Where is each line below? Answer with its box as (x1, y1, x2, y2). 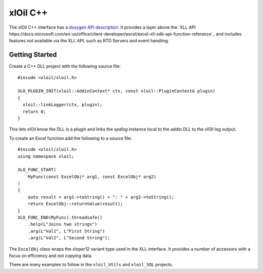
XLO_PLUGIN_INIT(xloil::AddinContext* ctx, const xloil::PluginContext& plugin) (18, 88, 216, 94)
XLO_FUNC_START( (18, 167, 56, 173)
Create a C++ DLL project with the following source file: (9, 63, 121, 69)
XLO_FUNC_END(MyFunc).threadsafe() (18, 215, 103, 220)
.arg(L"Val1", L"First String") (27, 228, 105, 234)
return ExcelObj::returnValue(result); (27, 201, 123, 207)
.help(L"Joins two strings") (27, 221, 97, 227)
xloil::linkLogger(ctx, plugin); (22, 102, 103, 108)
